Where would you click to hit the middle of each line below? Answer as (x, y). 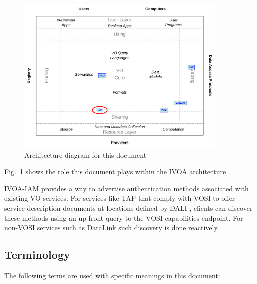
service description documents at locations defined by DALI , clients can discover (128, 208)
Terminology (37, 255)
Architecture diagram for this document (85, 154)
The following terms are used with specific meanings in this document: (112, 276)
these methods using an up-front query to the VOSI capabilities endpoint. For (124, 218)
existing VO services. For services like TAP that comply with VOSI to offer (120, 198)
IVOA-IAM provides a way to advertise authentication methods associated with (126, 188)
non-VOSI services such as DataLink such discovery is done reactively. (112, 228)
